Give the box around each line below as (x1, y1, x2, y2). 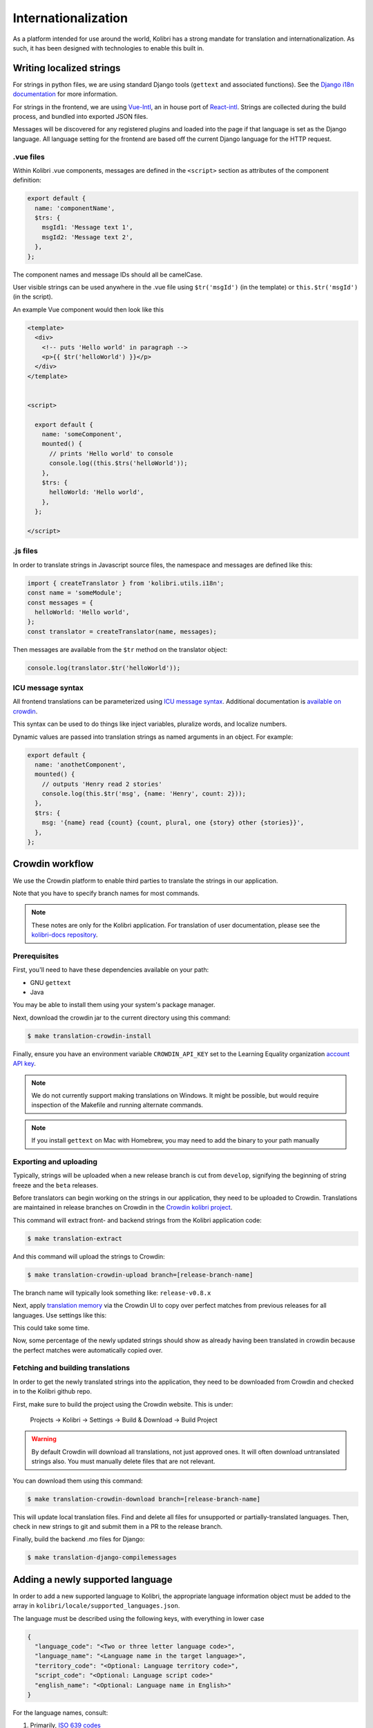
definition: (12, 176, 41, 185)
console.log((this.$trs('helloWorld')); (49, 460, 188, 467)
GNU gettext (30, 978, 72, 986)
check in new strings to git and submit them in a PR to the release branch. (12, 1522, 223, 1530)
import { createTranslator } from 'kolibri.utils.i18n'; (27, 579, 224, 587)
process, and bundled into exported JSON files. (12, 113, 149, 121)
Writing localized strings (12, 62, 121, 74)
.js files (12, 546, 38, 556)
